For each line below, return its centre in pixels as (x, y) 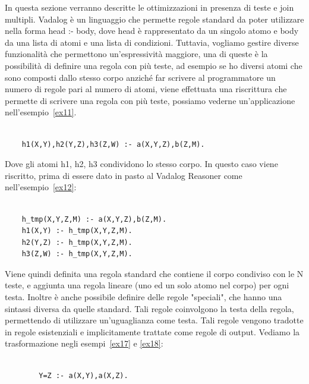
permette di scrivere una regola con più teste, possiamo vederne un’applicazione (150, 100)
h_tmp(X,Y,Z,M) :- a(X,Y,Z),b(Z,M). (94, 219)
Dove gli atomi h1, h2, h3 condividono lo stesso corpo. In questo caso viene (141, 164)
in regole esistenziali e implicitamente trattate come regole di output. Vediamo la (152, 331)
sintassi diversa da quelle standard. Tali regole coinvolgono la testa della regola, (149, 308)
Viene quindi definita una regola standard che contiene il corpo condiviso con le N (154, 273)
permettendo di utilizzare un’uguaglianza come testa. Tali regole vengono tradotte (154, 320)
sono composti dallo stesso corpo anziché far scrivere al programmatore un (140, 77)
